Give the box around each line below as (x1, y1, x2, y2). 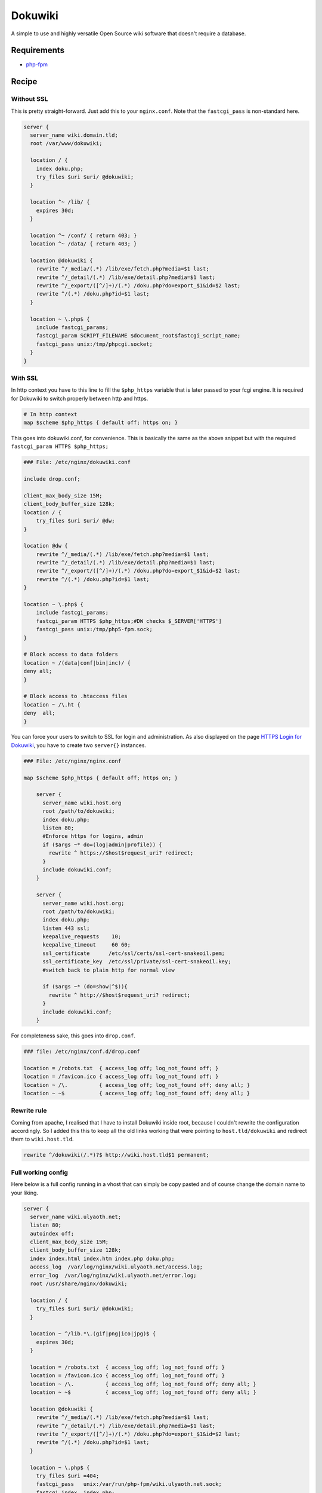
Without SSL (11, 95, 48, 103)
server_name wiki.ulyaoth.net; (30, 1213, 122, 1220)
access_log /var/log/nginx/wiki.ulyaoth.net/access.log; (30, 1264, 203, 1270)
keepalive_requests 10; (42, 933, 122, 940)
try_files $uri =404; (36, 1473, 100, 1479)
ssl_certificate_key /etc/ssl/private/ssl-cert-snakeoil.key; (42, 959, 231, 965)
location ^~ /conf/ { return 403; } (30, 232, 137, 239)
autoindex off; (30, 1230, 75, 1237)
